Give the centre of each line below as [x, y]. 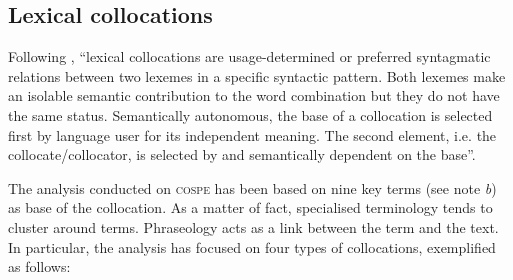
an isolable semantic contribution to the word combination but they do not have [254, 95]
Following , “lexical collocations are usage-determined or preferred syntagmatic [249, 56]
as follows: [39, 266]
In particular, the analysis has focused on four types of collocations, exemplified [252, 246]
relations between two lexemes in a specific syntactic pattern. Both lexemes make [257, 75]
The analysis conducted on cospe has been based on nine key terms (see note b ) [252, 187]
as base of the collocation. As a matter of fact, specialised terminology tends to [250, 207]
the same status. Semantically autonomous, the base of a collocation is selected [250, 114]
